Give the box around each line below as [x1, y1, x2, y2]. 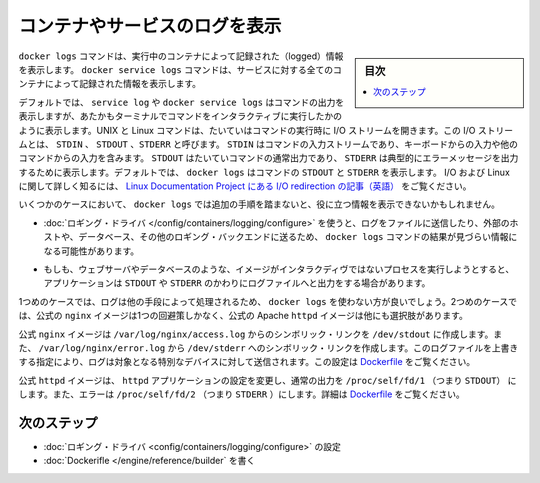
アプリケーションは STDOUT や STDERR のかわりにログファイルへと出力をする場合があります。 [43, 277, 431, 289]
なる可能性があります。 [43, 245, 140, 257]
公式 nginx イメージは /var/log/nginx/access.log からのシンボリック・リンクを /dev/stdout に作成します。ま [18, 328, 503, 340]
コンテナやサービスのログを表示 [18, 15, 282, 37]
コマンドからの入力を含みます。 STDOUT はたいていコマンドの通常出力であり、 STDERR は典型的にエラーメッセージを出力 [18, 152, 519, 164]
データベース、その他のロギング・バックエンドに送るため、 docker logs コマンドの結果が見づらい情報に [78, 231, 518, 243]
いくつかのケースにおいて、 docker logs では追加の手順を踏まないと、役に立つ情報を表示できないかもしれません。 [18, 198, 500, 210]
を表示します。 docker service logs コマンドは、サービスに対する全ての [18, 63, 334, 75]
